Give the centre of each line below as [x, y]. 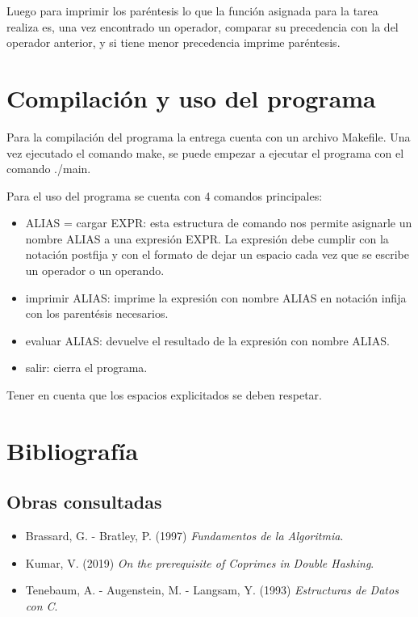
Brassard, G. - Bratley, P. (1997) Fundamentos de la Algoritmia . [184, 536]
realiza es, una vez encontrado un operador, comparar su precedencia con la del [203, 26]
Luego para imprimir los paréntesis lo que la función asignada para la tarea [192, 11]
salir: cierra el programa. [86, 368]
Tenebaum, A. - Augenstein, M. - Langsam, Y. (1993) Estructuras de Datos [212, 590]
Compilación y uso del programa [191, 97]
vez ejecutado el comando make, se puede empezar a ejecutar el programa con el [205, 152]
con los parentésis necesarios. [97, 313]
